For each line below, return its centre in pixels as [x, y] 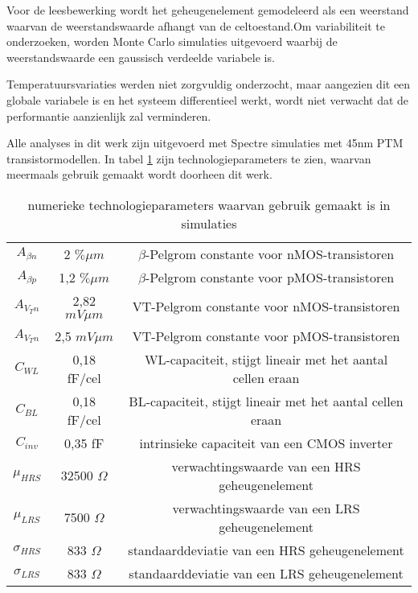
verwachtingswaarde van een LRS [266, 508]
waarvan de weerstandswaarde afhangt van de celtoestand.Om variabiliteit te [196, 25]
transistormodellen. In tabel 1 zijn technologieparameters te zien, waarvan [189, 158]
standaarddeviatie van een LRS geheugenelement [266, 573]
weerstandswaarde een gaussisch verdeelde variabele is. [141, 57]
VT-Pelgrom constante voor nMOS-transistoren [266, 307]
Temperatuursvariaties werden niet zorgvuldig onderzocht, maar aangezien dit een [209, 84]
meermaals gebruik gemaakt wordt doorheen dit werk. [139, 174]
